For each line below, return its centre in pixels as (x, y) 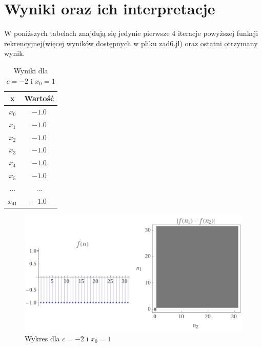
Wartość (39, 98)
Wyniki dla (31, 70)
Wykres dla (42, 338)
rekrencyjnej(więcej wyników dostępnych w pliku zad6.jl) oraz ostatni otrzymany (131, 43)
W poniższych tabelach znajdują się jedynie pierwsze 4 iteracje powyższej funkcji (131, 33)
